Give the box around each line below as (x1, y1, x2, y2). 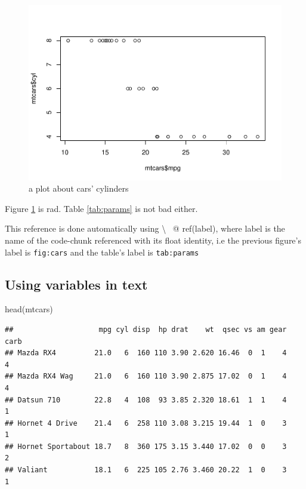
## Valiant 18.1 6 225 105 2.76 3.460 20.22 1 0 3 (5, 466, 287, 475)
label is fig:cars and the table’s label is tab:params (5, 245, 199, 258)
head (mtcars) (5, 303, 53, 315)
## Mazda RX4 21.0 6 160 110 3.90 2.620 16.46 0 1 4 (5, 349, 287, 358)
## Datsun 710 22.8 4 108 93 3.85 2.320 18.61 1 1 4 (5, 395, 287, 404)
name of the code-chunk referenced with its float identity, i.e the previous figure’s (5, 233, 301, 246)
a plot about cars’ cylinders (29, 182, 129, 195)
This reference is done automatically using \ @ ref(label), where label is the (5, 222, 285, 235)
